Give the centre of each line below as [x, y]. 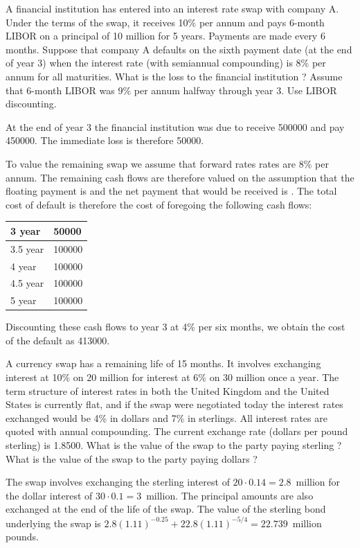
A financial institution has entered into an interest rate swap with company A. [172, 8]
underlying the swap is [53, 523]
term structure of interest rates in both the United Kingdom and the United [168, 390]
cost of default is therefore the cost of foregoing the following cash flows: [159, 204]
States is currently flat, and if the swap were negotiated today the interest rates [174, 404]
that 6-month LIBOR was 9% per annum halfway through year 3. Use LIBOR [171, 90]
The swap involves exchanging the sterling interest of [118, 482]
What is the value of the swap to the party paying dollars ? [132, 458]
